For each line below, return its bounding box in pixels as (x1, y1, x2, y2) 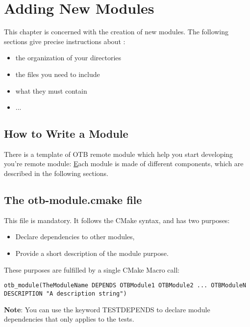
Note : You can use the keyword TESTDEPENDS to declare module (4, 304, 210, 314)
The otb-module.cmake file (4, 192, 142, 207)
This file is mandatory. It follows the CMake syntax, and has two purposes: (4, 215, 230, 225)
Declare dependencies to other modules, (15, 231, 135, 242)
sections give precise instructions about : (4, 36, 125, 46)
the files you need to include (15, 69, 100, 79)
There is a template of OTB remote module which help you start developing (4, 149, 233, 159)
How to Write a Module (4, 126, 128, 141)
